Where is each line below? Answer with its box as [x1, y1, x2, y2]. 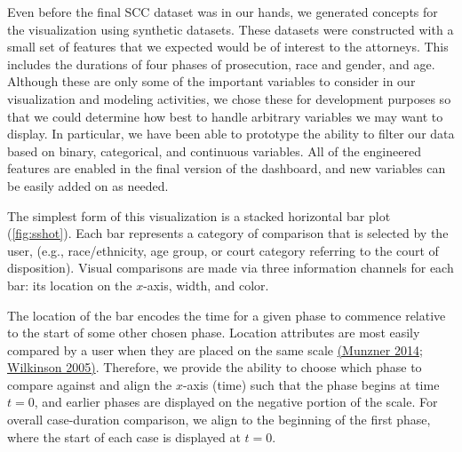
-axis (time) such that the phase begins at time [182, 375, 440, 393]
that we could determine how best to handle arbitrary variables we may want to [7, 107, 443, 125]
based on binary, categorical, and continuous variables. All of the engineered [7, 141, 421, 160]
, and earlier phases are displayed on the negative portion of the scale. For [34, 393, 438, 411]
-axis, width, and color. [143, 275, 269, 294]
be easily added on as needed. [7, 176, 169, 194]
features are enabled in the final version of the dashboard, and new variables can [7, 159, 446, 178]
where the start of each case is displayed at [7, 427, 241, 446]
